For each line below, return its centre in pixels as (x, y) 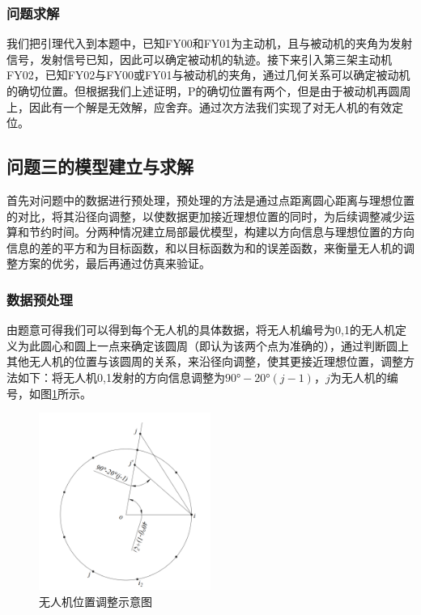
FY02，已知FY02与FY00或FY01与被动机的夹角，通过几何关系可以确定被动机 (208, 75)
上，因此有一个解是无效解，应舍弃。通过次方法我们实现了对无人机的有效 (199, 106)
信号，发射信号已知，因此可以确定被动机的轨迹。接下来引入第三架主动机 (199, 59)
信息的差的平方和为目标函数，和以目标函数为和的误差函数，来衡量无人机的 (205, 247)
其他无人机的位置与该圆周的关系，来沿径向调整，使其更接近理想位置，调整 (205, 361)
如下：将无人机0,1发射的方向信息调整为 (121, 377)
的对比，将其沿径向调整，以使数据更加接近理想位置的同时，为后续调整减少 (205, 216)
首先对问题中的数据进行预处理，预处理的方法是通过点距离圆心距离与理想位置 (210, 199)
